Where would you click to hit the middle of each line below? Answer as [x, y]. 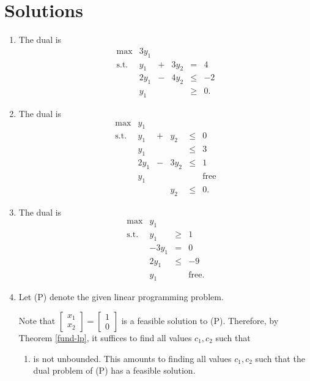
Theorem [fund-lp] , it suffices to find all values [105, 337]
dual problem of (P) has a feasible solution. [114, 370]
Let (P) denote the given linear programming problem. [121, 297]
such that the [280, 358]
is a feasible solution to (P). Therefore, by [200, 320]
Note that [37, 320]
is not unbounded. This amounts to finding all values [132, 358]
